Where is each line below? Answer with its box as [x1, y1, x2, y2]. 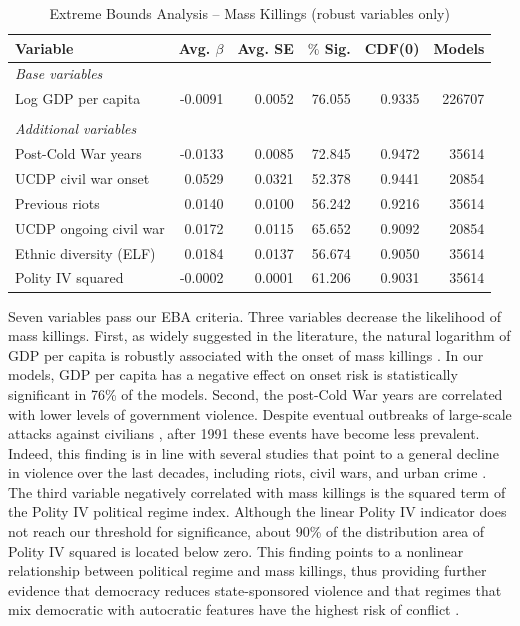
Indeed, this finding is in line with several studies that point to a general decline [8, 442, 499, 463]
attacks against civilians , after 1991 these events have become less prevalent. [8, 423, 480, 444]
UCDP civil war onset [15, 168, 150, 189]
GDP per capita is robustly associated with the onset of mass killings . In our [8, 344, 484, 365]
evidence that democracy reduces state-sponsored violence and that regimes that [8, 579, 502, 600]
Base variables [15, 63, 103, 84]
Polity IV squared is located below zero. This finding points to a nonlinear [8, 540, 464, 561]
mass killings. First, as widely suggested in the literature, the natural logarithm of [8, 325, 511, 346]
